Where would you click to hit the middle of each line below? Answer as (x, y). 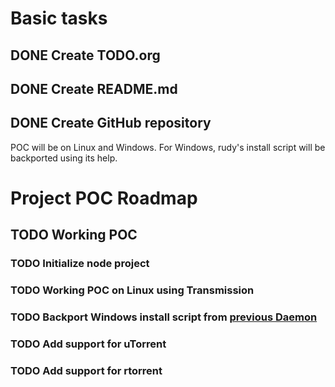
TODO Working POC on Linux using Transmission (132, 290)
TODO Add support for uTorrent (88, 344)
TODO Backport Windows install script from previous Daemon (164, 317)
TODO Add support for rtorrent (86, 370)
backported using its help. (64, 158)
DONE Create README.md (94, 88)
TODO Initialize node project (80, 264)
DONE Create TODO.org (85, 55)
